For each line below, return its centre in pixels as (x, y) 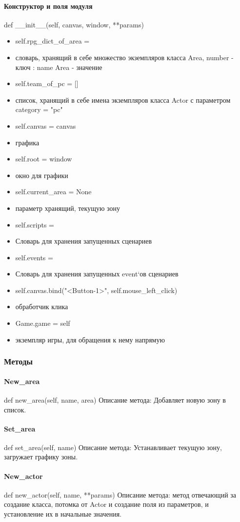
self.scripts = (35, 224)
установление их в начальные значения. (63, 514)
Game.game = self (43, 323)
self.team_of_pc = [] (47, 83)
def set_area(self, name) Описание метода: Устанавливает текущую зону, (113, 447)
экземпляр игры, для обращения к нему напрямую (90, 339)
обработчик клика (42, 306)
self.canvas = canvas (46, 125)
